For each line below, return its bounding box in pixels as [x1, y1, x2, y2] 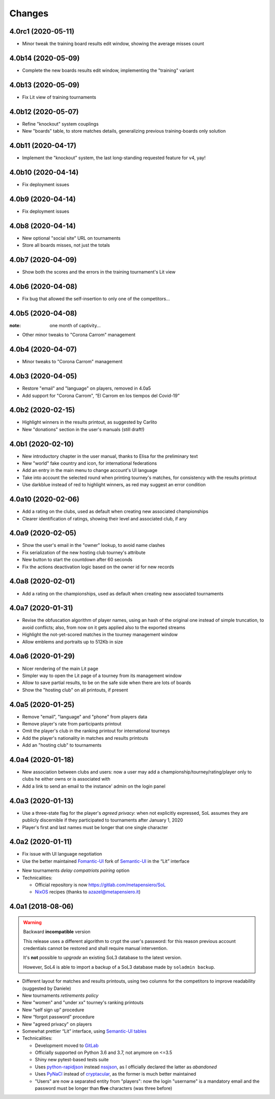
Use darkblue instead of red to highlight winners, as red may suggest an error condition [22, 482, 206, 488]
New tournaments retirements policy [22, 992, 99, 998]
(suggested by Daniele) [22, 985, 71, 991]
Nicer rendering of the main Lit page [22, 665, 99, 671]
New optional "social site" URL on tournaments [22, 235, 121, 241]
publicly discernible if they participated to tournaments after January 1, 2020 [22, 817, 183, 823]
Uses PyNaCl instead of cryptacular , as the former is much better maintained [35, 1071, 196, 1077]
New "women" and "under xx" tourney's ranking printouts [22, 1000, 144, 1006]
